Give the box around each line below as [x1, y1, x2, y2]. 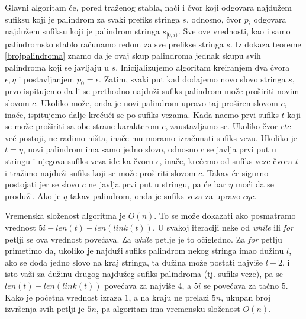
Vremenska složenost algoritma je [5, 209, 126, 222]
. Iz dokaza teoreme [230, 37, 301, 50]
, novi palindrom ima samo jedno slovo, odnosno [22, 143, 198, 155]
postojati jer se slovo [5, 178, 79, 190]
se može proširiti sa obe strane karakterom [5, 120, 159, 132]
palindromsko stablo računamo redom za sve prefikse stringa [5, 37, 224, 50]
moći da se [235, 178, 274, 190]
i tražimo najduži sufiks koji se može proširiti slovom [5, 166, 196, 178]
